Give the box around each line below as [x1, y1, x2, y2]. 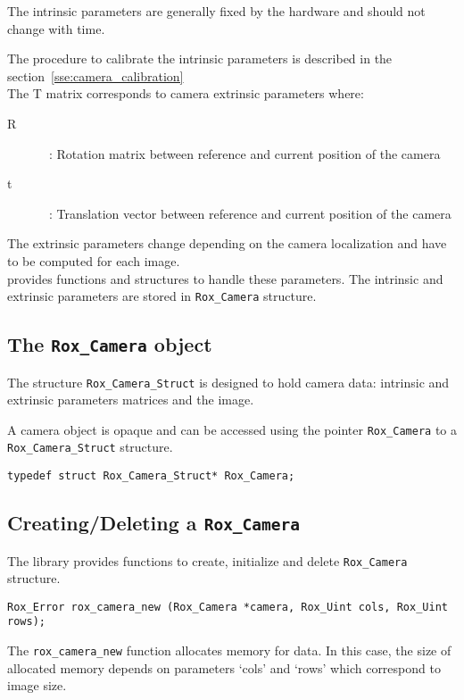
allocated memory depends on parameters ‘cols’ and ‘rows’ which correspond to [7, 658, 441, 677]
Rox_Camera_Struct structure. [7, 437, 173, 456]
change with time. [7, 19, 105, 37]
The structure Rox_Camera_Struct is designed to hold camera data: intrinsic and [7, 372, 450, 391]
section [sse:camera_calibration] [7, 66, 184, 85]
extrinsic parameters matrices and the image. [7, 390, 254, 409]
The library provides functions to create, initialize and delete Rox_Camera [7, 551, 408, 570]
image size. [7, 676, 67, 695]
